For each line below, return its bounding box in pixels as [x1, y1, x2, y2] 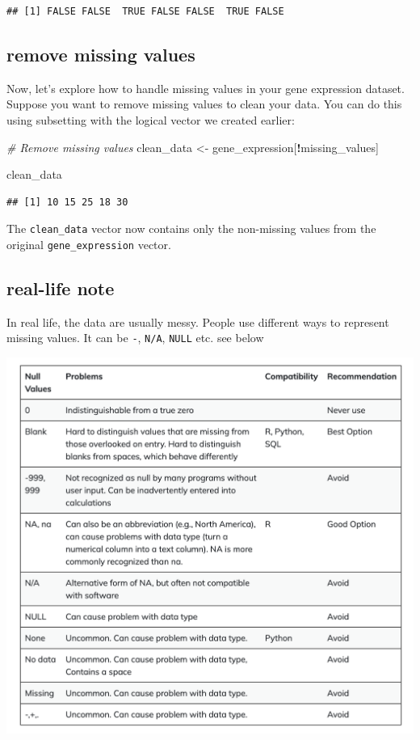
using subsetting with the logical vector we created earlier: [6, 111, 295, 128]
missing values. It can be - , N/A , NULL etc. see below [6, 329, 264, 346]
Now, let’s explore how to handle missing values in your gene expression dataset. [6, 79, 405, 96]
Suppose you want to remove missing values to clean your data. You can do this [6, 95, 402, 112]
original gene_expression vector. [6, 236, 171, 253]
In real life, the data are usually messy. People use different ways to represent [6, 313, 389, 330]
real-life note [6, 276, 115, 301]
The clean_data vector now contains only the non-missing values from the [6, 220, 376, 237]
